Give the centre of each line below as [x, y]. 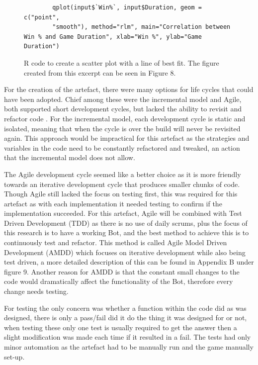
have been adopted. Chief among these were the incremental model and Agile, [123, 99]
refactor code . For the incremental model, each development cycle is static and [125, 118]
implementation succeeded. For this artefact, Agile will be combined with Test [123, 213]
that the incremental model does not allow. [70, 157]
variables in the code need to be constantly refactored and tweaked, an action [122, 147]
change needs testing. [36, 291]
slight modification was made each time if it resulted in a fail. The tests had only [128, 337]
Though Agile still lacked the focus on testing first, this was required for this [121, 194]
